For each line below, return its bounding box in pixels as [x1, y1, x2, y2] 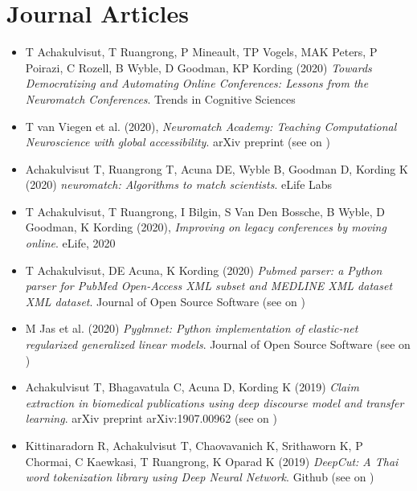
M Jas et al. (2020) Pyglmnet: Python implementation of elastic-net [25, 320, 358, 337]
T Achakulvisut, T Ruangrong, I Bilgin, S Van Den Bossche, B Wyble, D [25, 203, 385, 219]
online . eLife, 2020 [25, 235, 116, 252]
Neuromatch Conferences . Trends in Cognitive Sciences [25, 90, 296, 107]
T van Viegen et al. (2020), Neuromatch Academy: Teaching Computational [25, 117, 397, 134]
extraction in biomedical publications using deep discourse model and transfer [25, 394, 404, 411]
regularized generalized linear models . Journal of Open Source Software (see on [25, 336, 411, 353]
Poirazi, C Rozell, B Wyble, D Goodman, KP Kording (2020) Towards [25, 59, 372, 76]
